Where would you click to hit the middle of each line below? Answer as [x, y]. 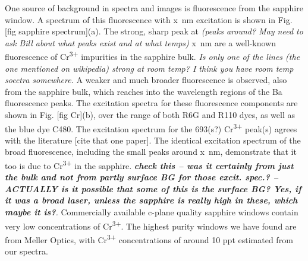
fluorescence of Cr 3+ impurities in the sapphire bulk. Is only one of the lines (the [153, 56]
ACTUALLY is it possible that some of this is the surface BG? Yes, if [153, 188]
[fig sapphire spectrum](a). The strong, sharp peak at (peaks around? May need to [154, 31]
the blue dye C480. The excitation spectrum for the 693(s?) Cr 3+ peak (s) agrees [151, 128]
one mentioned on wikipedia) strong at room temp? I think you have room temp [149, 68]
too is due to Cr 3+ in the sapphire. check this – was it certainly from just [149, 165]
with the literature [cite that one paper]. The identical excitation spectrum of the [153, 140]
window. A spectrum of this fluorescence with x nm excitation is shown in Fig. [149, 19]
